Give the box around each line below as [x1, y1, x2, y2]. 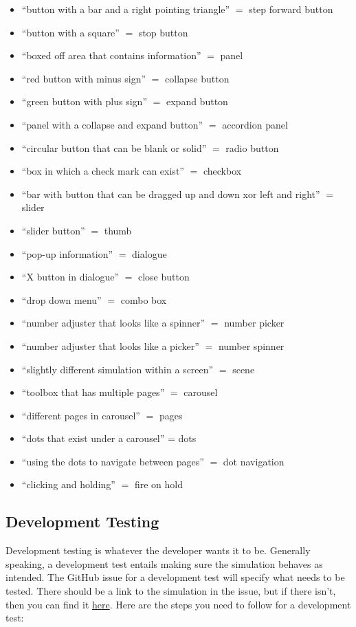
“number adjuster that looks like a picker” [21, 338, 199, 353]
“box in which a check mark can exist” [21, 164, 184, 178]
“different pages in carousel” [21, 408, 140, 422]
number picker [224, 316, 285, 330]
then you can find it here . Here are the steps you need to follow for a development [5, 597, 351, 611]
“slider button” [21, 223, 85, 237]
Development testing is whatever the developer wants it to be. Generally [5, 543, 311, 558]
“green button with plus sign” [21, 94, 148, 109]
